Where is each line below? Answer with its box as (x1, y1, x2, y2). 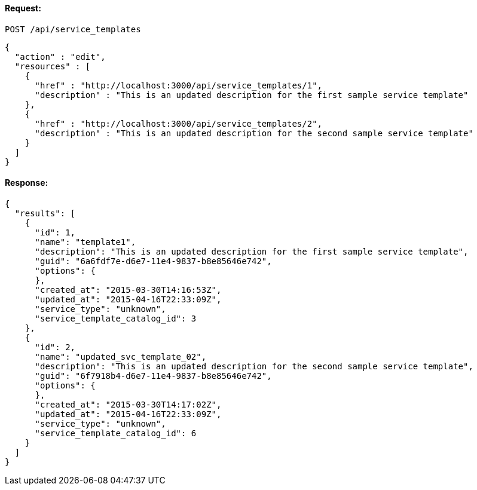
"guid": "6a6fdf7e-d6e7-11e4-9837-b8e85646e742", (35, 256, 272, 266)
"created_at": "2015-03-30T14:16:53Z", (35, 284, 222, 295)
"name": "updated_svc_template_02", (35, 351, 207, 362)
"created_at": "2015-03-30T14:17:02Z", (35, 399, 222, 409)
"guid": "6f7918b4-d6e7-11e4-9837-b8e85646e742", (35, 370, 272, 381)
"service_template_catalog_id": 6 (35, 428, 197, 438)
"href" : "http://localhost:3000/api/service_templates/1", (35, 80, 323, 90)
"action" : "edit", (14, 51, 106, 62)
